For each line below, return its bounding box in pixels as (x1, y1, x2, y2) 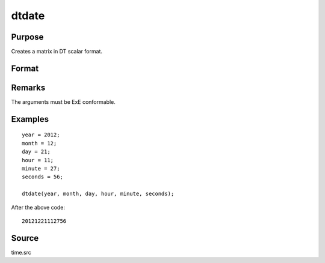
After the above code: (11, 204, 66, 211)
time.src (11, 249, 31, 256)
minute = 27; (22, 165, 60, 172)
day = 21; (22, 148, 51, 156)
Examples (11, 114, 49, 124)
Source (11, 233, 39, 243)
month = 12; (22, 140, 57, 147)
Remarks (11, 82, 46, 92)
